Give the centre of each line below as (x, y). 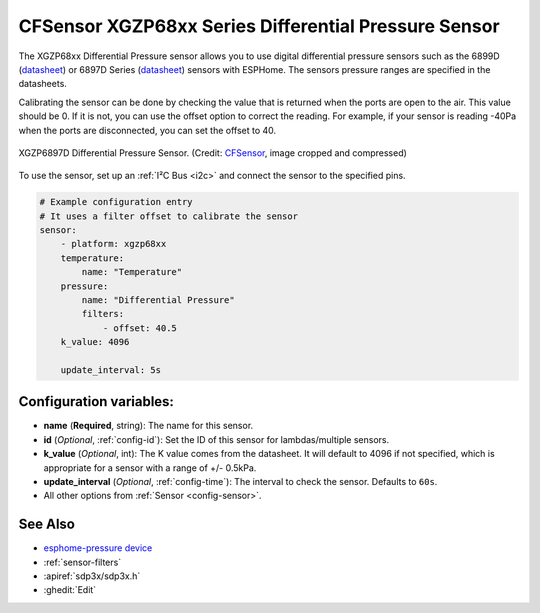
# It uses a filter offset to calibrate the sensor (169, 216)
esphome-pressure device (98, 548)
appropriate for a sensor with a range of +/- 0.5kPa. (150, 467)
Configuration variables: (96, 401)
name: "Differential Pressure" (158, 300)
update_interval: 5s (111, 369)
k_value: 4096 (95, 342)
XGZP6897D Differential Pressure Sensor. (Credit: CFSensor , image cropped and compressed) (212, 152)
